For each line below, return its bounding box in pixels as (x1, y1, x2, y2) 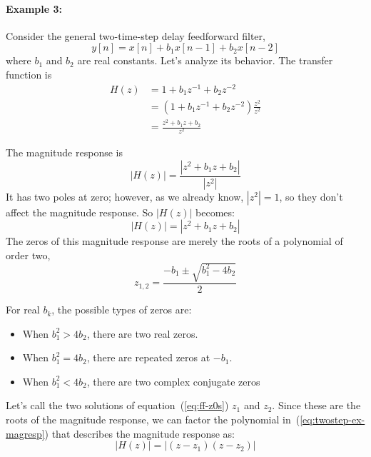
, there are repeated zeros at (86, 350, 210, 365)
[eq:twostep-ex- (300, 412, 365, 427)
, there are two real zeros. (86, 326, 198, 341)
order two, (6, 247, 51, 262)
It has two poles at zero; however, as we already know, (6, 189, 244, 204)
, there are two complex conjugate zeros (86, 373, 260, 388)
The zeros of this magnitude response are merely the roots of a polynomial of (6, 233, 343, 248)
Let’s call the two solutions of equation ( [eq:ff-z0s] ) (6, 398, 229, 413)
